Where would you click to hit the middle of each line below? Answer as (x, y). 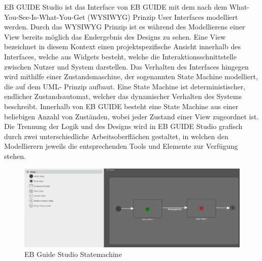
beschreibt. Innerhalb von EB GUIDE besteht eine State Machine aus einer (121, 106)
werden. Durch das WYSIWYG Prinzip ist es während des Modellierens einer (125, 27)
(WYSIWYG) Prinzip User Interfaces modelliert (163, 17)
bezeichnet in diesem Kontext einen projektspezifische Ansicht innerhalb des (122, 46)
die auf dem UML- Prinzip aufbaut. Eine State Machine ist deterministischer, (125, 86)
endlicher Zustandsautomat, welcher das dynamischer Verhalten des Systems (123, 96)
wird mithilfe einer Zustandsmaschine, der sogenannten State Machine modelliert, (131, 76)
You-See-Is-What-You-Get (45, 17)
